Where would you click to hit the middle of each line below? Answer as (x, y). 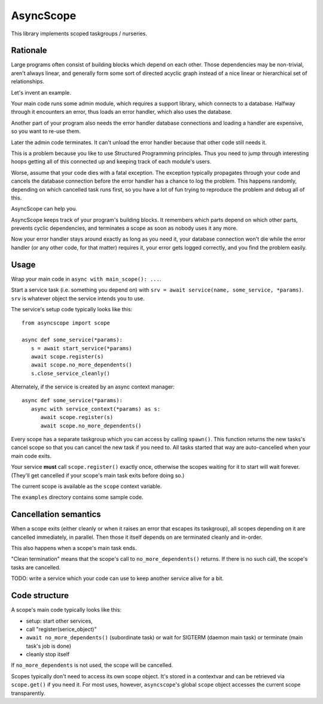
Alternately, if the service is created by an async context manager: (93, 387)
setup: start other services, (59, 621)
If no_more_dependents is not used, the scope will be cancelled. (92, 665)
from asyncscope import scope (66, 323)
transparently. (28, 693)
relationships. (28, 81)
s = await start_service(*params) (82, 348)
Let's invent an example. (41, 92)
